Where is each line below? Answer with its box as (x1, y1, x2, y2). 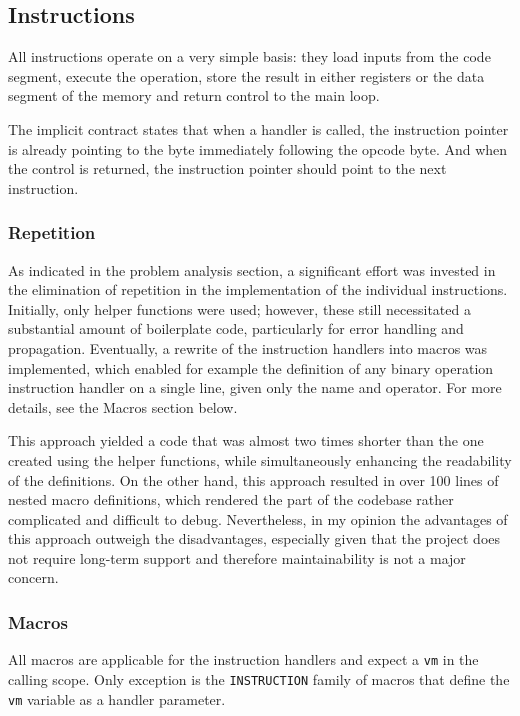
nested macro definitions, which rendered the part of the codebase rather (8, 489, 454, 510)
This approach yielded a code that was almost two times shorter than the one (8, 430, 484, 451)
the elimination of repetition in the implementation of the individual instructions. (8, 279, 508, 300)
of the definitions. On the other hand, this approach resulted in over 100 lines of (8, 469, 499, 490)
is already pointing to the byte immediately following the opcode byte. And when (8, 138, 508, 159)
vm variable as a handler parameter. (8, 688, 226, 709)
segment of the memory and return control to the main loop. (8, 85, 380, 106)
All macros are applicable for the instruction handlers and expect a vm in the (8, 649, 479, 670)
